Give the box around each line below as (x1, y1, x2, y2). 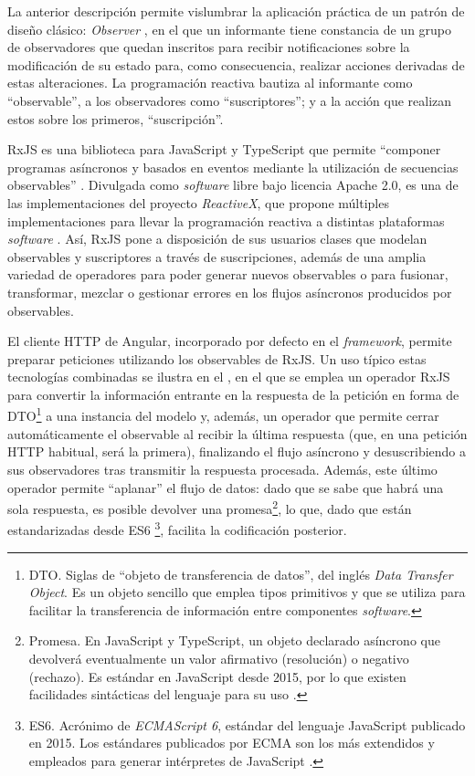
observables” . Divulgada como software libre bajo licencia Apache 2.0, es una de (7, 175, 459, 194)
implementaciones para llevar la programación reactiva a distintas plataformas (7, 211, 445, 230)
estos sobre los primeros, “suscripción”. (7, 109, 224, 128)
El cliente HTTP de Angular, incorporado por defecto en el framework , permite (7, 331, 452, 351)
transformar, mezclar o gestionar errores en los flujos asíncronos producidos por (7, 282, 452, 301)
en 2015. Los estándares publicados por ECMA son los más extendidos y (28, 733, 435, 752)
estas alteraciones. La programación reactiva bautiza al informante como (7, 73, 413, 92)
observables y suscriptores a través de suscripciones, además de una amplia (7, 246, 427, 266)
